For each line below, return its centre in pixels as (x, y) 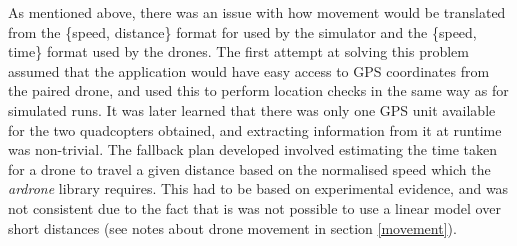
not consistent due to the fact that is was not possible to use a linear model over (254, 207)
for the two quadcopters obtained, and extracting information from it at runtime (255, 129)
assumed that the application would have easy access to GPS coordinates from (249, 70)
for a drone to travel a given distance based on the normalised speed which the (249, 168)
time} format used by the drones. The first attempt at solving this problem (238, 51)
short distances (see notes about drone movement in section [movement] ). (232, 227)
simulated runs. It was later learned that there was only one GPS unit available (252, 109)
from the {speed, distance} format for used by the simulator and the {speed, (242, 31)
